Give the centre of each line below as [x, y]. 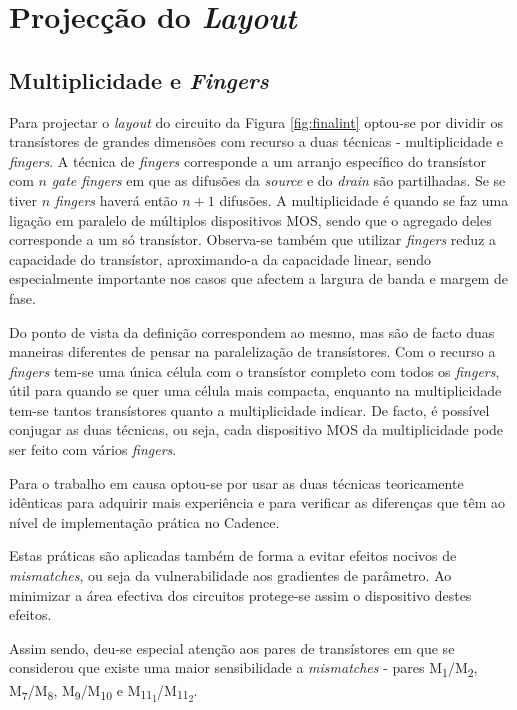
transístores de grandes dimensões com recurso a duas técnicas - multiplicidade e [256, 141]
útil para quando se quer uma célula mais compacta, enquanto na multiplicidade [255, 390]
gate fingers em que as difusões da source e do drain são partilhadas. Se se [278, 180]
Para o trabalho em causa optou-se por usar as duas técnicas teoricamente [236, 482]
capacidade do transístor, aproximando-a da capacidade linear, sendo [220, 258]
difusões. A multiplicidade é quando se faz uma [364, 199]
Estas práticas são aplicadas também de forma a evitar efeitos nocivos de [233, 555]
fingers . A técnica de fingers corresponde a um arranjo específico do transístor [247, 160]
